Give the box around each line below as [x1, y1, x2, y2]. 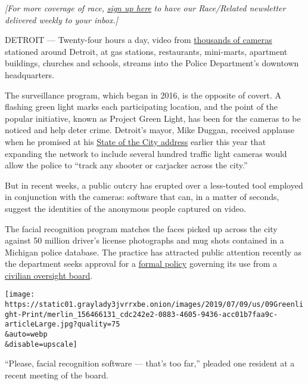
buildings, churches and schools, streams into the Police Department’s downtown [5, 57, 299, 69]
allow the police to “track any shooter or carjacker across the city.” [5, 159, 248, 171]
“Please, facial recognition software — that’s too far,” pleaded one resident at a [5, 357, 295, 369]
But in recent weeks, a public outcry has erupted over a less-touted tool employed [5, 178, 303, 191]
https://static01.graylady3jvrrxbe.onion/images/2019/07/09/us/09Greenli [5, 300, 304, 309]
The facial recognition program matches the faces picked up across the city [5, 222, 278, 235]
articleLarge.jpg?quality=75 [5, 320, 120, 329]
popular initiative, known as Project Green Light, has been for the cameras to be [5, 112, 301, 124]
